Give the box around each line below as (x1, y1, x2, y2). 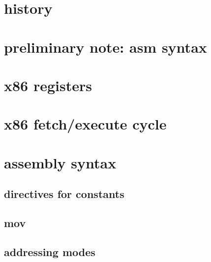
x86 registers (4, 75, 92, 95)
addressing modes (4, 244, 95, 259)
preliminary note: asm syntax (4, 36, 207, 57)
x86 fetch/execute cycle (4, 114, 167, 134)
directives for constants (4, 186, 124, 201)
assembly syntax (4, 152, 117, 172)
